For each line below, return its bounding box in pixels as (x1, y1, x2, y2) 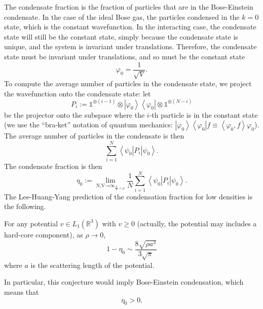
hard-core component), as (4, 229, 83, 239)
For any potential (4, 218, 58, 228)
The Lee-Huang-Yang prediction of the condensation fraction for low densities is (4, 191, 253, 201)
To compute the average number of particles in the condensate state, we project (4, 78, 252, 89)
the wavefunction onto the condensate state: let (4, 88, 151, 98)
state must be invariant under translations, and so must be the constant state (4, 51, 245, 61)
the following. (4, 201, 46, 212)
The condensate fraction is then (4, 160, 102, 171)
